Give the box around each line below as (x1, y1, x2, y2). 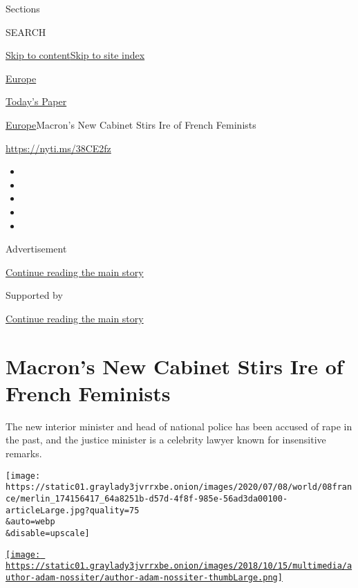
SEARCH (6, 24, 46, 39)
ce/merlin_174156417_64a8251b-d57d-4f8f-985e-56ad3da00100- (6, 493, 288, 504)
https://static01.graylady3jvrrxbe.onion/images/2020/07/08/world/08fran (6, 482, 352, 493)
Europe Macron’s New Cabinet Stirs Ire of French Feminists (6, 117, 256, 131)
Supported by (6, 288, 63, 302)
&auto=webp (6, 517, 55, 527)
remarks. (6, 446, 42, 460)
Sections (6, 1, 40, 15)
